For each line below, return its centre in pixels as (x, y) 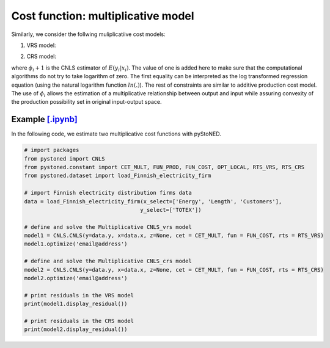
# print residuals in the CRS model (79, 321)
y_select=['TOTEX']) (171, 210)
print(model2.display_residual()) (76, 329)
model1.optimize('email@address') (76, 244)
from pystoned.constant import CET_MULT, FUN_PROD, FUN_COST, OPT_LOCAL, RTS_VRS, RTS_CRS (164, 167)
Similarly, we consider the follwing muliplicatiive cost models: (88, 34)
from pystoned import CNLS (64, 158)
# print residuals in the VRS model (79, 295)
